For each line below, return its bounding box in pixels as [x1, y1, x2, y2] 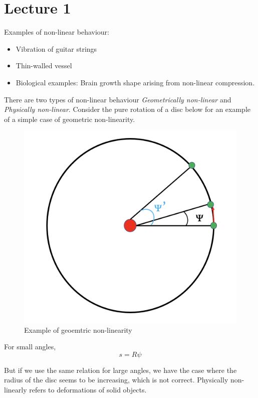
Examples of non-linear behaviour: [4, 27, 109, 37]
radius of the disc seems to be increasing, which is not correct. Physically [4, 374, 228, 385]
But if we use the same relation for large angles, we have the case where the [4, 364, 237, 375]
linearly [4, 384, 27, 395]
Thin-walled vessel [16, 60, 72, 71]
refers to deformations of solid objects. [29, 384, 147, 395]
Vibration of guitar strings [16, 43, 97, 54]
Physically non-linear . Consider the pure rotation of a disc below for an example [4, 104, 251, 114]
